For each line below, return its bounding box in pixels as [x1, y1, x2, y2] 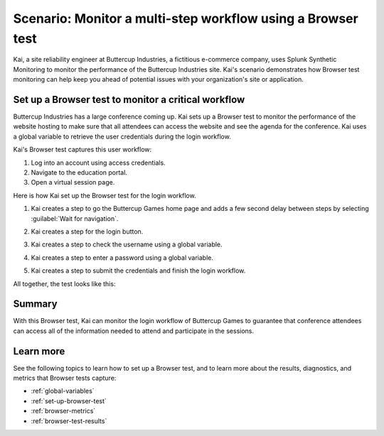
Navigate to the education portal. [31, 168, 128, 177]
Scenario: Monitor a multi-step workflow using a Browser [13, 11, 358, 26]
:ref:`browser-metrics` [31, 407, 96, 415]
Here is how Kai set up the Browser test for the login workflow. [13, 191, 196, 200]
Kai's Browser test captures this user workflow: [13, 146, 152, 154]
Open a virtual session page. [31, 178, 115, 187]
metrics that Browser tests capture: [13, 374, 117, 383]
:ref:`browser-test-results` [31, 416, 107, 425]
